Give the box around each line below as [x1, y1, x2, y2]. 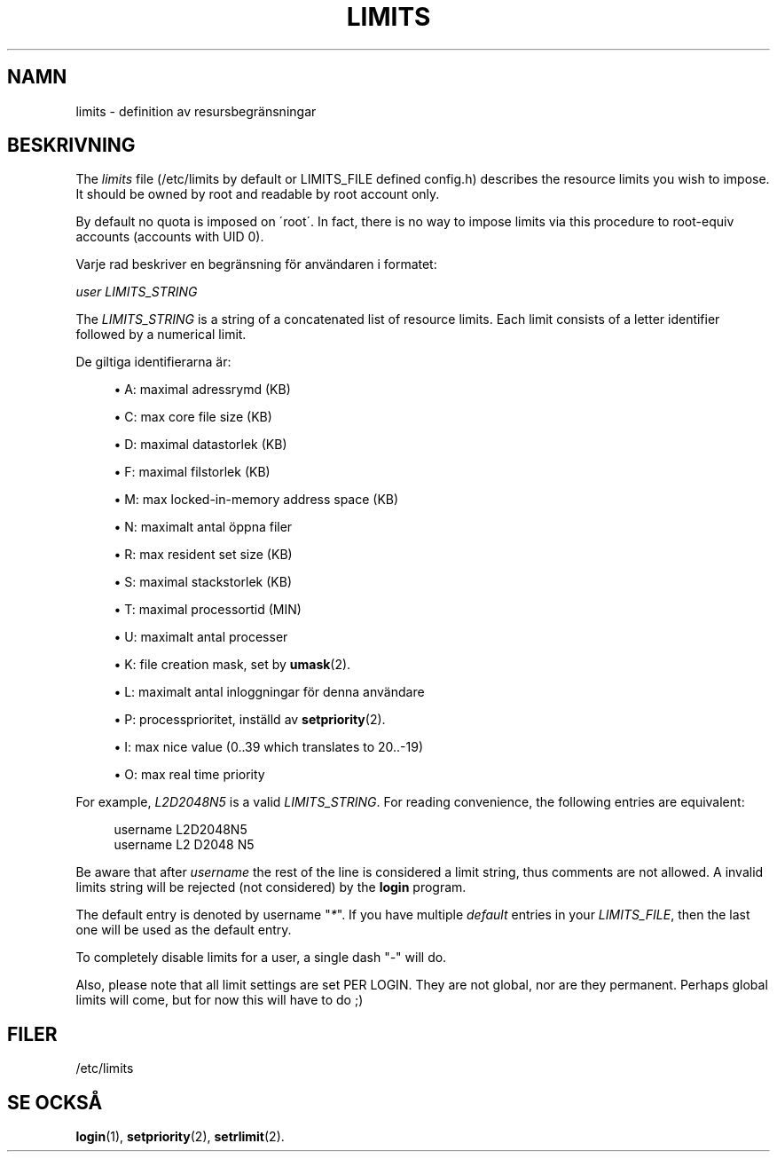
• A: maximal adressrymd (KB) [114, 382, 291, 398]
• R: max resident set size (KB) [114, 547, 293, 563]
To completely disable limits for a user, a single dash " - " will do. [75, 950, 447, 966]
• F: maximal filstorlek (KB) [114, 464, 271, 480]
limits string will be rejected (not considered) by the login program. [75, 879, 467, 895]
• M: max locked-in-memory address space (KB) [114, 492, 399, 508]
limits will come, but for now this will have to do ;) [75, 992, 364, 1008]
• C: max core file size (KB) [114, 409, 272, 425]
